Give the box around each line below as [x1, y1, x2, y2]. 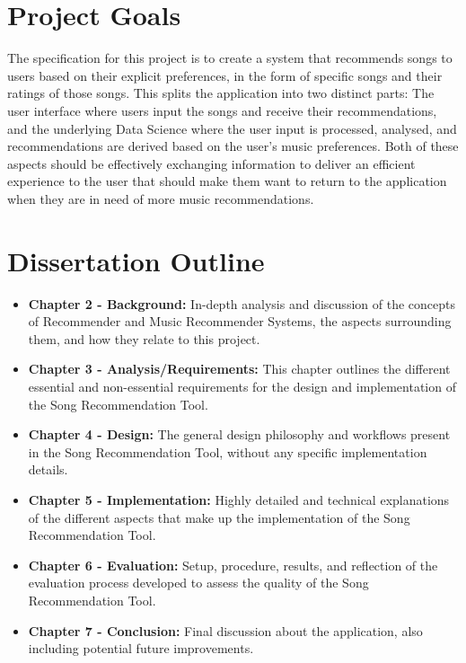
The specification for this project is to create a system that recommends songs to [7, 49, 453, 67]
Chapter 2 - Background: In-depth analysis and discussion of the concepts [28, 294, 455, 313]
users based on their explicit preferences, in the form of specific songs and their [7, 66, 443, 84]
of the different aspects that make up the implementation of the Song [28, 508, 410, 526]
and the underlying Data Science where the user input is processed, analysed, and [7, 119, 457, 137]
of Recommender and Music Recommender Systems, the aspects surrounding [28, 312, 452, 331]
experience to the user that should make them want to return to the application [7, 172, 447, 190]
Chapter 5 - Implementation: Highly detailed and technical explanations [28, 490, 450, 508]
